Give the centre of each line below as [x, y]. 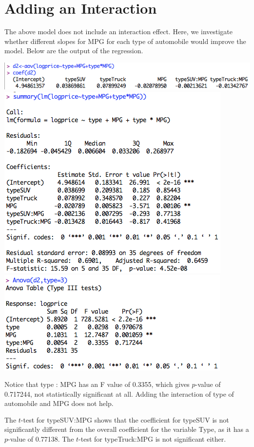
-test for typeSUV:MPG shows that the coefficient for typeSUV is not [125, 419]
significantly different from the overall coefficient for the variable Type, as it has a [127, 429]
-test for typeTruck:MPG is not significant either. [152, 438]
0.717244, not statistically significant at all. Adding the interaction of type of [119, 394]
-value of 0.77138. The [41, 438]
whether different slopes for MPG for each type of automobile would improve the [125, 41]
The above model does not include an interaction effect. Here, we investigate [119, 32]
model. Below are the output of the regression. [74, 51]
